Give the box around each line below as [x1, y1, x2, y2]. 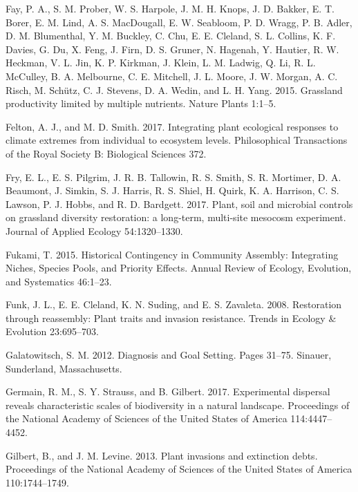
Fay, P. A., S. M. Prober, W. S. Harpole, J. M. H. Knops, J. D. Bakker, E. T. [6, 1, 335, 15]
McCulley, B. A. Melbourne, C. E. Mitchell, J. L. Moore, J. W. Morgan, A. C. [6, 68, 338, 83]
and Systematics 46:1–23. [6, 274, 112, 288]
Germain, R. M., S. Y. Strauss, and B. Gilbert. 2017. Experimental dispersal [6, 384, 330, 399]
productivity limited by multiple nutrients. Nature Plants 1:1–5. [6, 96, 276, 111]
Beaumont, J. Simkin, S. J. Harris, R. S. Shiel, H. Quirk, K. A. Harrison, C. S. [6, 183, 339, 198]
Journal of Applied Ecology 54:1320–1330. [6, 223, 183, 238]
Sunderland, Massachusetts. [6, 361, 122, 375]
